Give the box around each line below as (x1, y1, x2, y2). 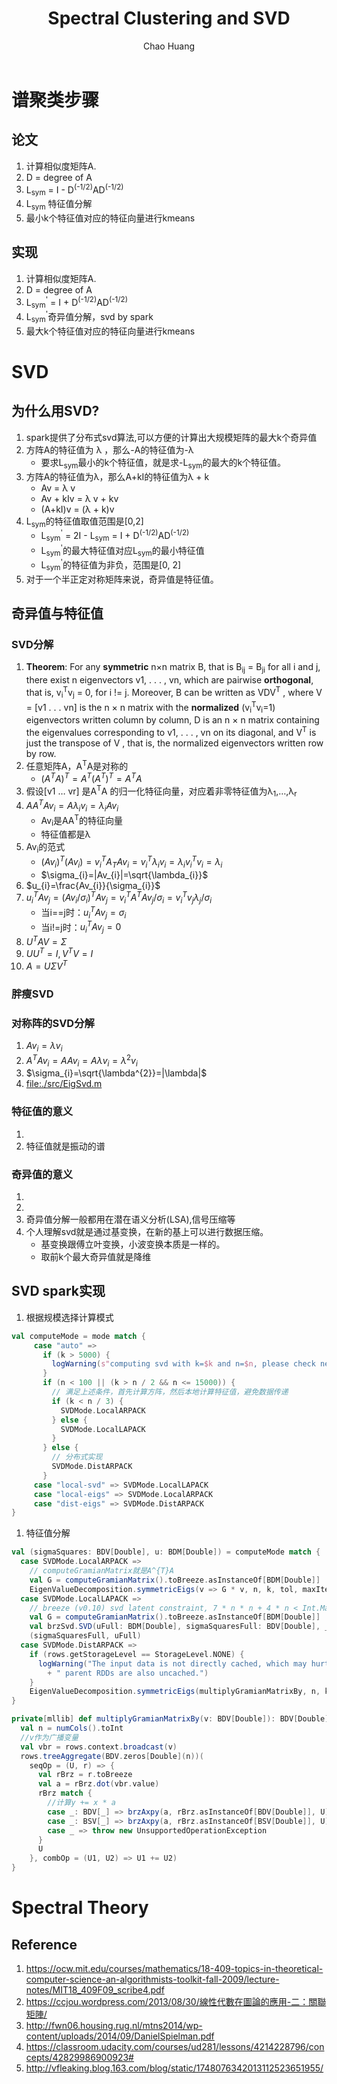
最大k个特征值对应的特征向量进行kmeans (25, 325, 196, 337)
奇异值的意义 (11, 1167, 74, 1181)
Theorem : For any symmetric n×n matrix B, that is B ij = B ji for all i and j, (25, 661, 321, 676)
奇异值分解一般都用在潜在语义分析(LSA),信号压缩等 (25, 1213, 236, 1226)
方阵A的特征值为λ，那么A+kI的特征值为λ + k (25, 470, 210, 482)
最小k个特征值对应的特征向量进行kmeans (25, 212, 196, 224)
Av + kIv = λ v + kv (40, 492, 119, 504)
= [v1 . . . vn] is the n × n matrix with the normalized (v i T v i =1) (25, 699, 276, 716)
